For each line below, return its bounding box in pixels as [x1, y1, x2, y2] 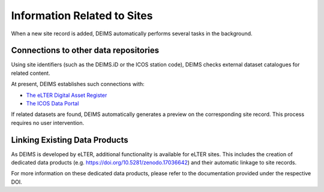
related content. [11, 69, 50, 77]
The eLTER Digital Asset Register [26, 92, 107, 99]
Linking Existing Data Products [11, 135, 128, 145]
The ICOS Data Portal [26, 100, 79, 107]
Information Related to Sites [11, 9, 153, 22]
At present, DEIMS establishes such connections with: [11, 81, 145, 88]
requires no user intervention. [11, 119, 85, 126]
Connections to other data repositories [11, 45, 160, 56]
